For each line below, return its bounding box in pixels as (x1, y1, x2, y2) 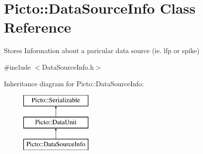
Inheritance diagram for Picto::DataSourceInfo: (4, 78, 144, 88)
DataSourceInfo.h (42, 61, 94, 72)
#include (4, 61, 31, 72)
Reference (4, 17, 71, 37)
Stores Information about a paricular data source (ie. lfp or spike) (4, 45, 200, 56)
